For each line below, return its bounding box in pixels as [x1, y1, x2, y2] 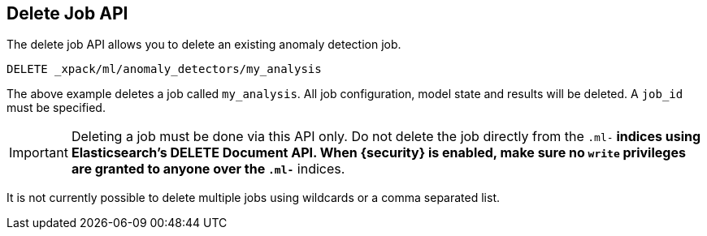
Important [9, 144, 68, 161]
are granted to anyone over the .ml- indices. [71, 161, 345, 178]
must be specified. [7, 101, 106, 115]
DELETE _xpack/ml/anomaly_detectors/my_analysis [7, 62, 322, 76]
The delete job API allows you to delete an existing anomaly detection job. [7, 37, 401, 52]
